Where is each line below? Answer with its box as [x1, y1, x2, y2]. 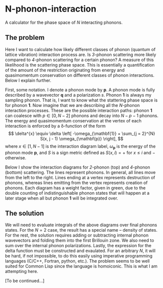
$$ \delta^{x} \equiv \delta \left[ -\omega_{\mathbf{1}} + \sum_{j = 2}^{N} [8, 130, 156, 136]
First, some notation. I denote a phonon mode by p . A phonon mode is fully [5, 86, 155, 93]
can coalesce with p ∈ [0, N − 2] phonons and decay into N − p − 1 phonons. [5, 113, 159, 119]
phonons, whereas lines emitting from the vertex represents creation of [5, 180, 148, 186]
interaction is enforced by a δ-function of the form [5, 123, 106, 129]
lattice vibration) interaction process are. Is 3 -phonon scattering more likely [5, 51, 157, 57]
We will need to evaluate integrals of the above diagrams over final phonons [5, 222, 157, 228]
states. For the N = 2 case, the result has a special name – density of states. [5, 227, 158, 233]
